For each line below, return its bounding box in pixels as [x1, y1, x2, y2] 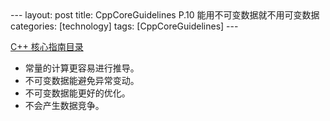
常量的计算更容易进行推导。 [24, 62, 140, 74]
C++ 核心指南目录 [10, 41, 84, 52]
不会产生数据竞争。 [24, 100, 105, 111]
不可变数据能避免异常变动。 [24, 75, 140, 86]
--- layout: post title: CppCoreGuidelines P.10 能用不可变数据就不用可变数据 [10, 9, 320, 21]
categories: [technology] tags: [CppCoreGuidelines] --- [10, 20, 239, 32]
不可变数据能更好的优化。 [24, 87, 131, 99]
